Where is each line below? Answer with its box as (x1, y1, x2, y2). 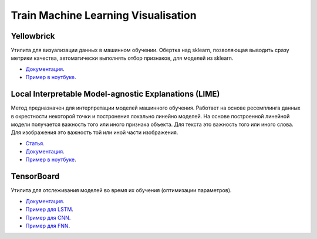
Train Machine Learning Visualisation (11, 9, 197, 22)
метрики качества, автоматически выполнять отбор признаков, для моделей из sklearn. (11, 54, 234, 62)
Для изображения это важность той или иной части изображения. (11, 129, 178, 136)
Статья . (25, 139, 45, 146)
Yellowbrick (11, 31, 55, 41)
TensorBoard (11, 172, 60, 182)
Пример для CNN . (25, 214, 71, 221)
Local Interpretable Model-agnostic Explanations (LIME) (11, 89, 220, 99)
